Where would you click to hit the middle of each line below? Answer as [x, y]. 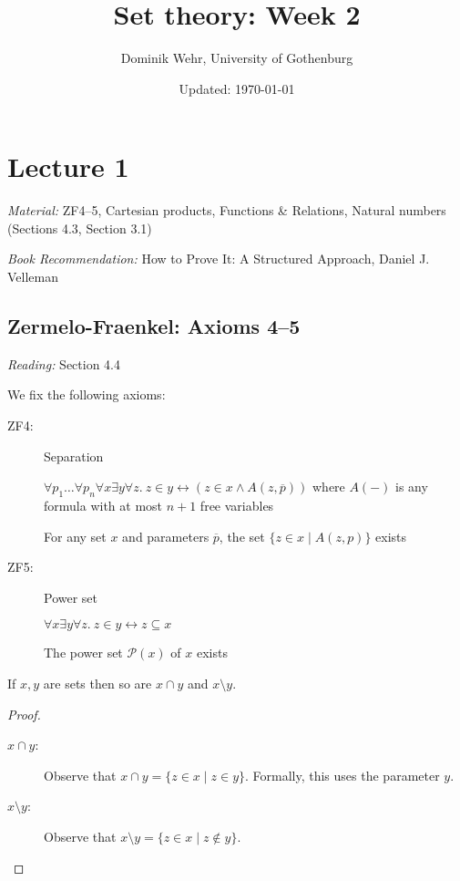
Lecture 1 [68, 166]
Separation [74, 456]
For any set [75, 536]
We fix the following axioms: [87, 394]
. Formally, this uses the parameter [342, 775]
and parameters [166, 536]
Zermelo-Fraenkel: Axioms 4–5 [154, 326]
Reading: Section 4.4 [64, 363]
